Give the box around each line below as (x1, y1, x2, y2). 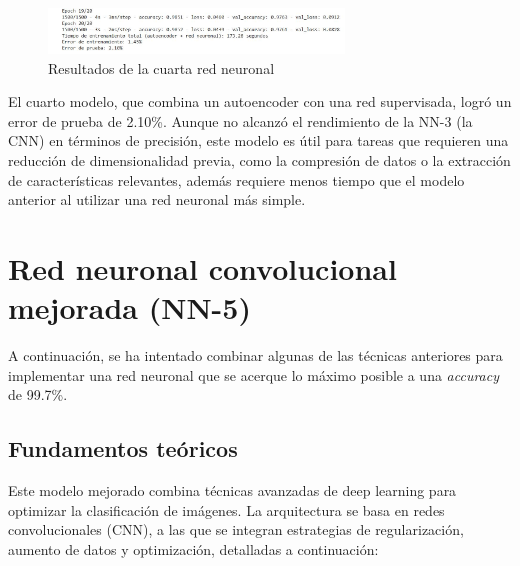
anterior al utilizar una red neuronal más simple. (8, 189, 306, 210)
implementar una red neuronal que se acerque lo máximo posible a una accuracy (8, 364, 500, 385)
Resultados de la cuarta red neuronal (48, 57, 275, 78)
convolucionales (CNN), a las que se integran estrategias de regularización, (8, 519, 464, 540)
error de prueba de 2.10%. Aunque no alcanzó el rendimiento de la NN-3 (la (8, 110, 473, 131)
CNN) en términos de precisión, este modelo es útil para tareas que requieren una (8, 130, 509, 151)
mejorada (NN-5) (8, 287, 251, 328)
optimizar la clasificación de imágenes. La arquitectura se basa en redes (8, 499, 445, 520)
